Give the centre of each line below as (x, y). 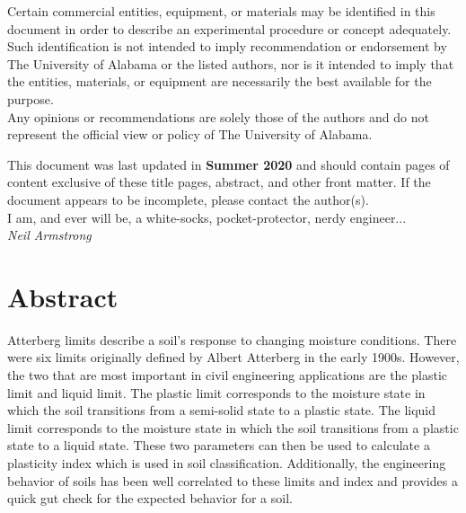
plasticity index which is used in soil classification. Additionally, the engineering (227, 463)
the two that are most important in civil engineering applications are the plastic (227, 375)
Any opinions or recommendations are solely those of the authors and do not (218, 116)
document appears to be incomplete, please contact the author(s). (188, 199)
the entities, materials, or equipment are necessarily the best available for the (220, 81)
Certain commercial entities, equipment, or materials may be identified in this (221, 11)
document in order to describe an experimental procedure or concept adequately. (229, 28)
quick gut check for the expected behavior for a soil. (150, 498)
